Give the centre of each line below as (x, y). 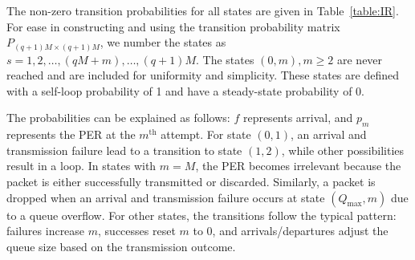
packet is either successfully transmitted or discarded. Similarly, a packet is (191, 182)
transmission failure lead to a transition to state (124, 150)
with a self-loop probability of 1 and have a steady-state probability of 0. (186, 90)
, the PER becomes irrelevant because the (298, 166)
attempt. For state (206, 134)
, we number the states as (163, 42)
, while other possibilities (343, 150)
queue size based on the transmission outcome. (121, 246)
